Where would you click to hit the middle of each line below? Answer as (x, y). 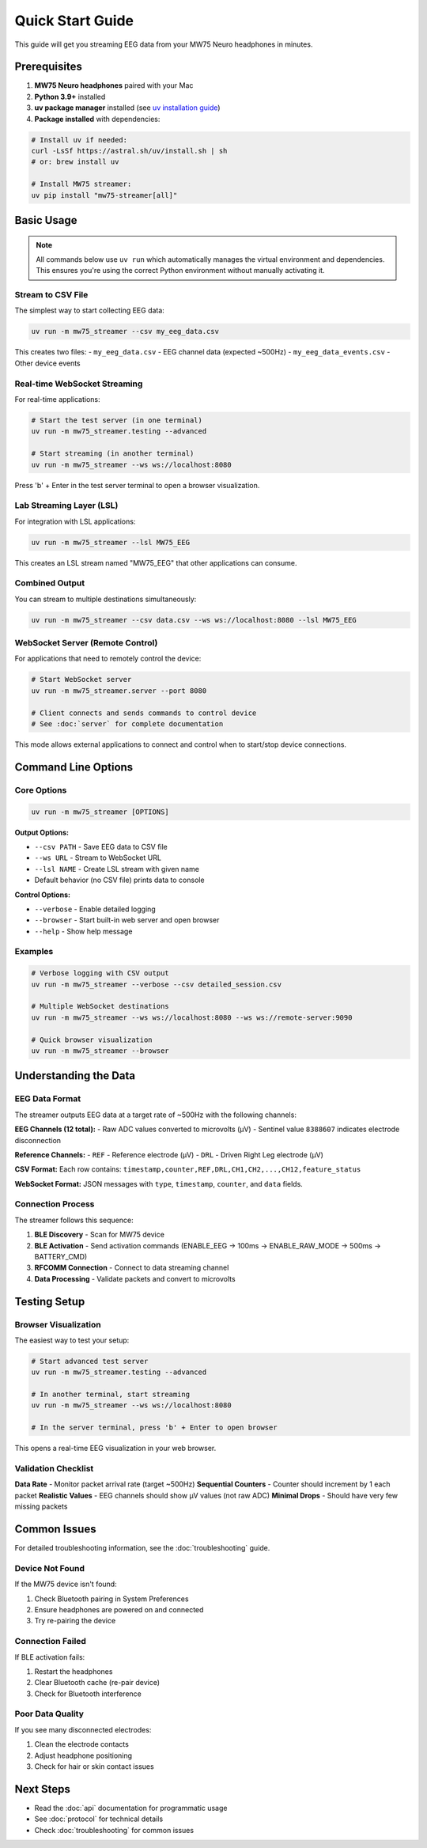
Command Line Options (74, 767)
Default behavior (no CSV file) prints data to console (119, 880)
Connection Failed (51, 1642)
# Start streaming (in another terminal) (113, 454)
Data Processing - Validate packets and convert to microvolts (135, 1278)
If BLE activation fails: (50, 1657)
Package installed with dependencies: (97, 119)
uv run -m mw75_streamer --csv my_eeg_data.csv (125, 331)
